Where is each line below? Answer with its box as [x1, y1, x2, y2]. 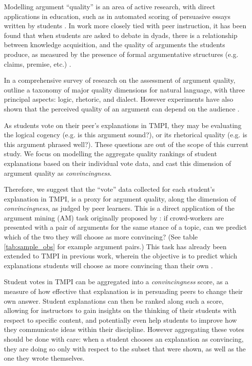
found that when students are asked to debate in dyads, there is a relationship [4, 30, 237, 40]
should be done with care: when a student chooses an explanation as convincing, [4, 334, 244, 344]
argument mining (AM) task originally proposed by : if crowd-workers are [4, 212, 224, 222]
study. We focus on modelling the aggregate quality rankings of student [4, 148, 217, 159]
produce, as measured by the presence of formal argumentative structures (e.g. [4, 49, 238, 59]
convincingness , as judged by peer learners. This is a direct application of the [4, 203, 234, 213]
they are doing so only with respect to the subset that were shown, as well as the [4, 343, 246, 353]
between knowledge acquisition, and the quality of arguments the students [4, 39, 225, 50]
